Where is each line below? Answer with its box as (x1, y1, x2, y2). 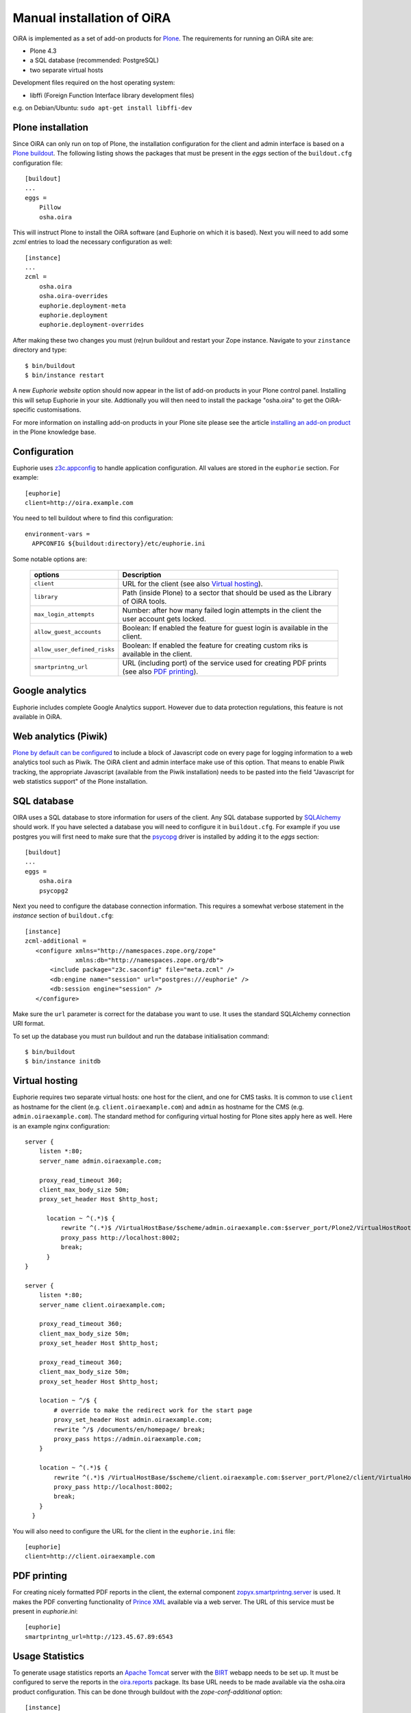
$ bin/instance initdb (25, 1057, 101, 1065)
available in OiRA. (12, 713, 62, 721)
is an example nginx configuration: (12, 1122, 110, 1130)
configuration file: (12, 158, 63, 167)
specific (12, 406, 36, 414)
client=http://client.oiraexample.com (25, 1553, 155, 1560)
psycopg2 (38, 887, 68, 894)
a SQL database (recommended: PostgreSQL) (29, 56, 159, 64)
